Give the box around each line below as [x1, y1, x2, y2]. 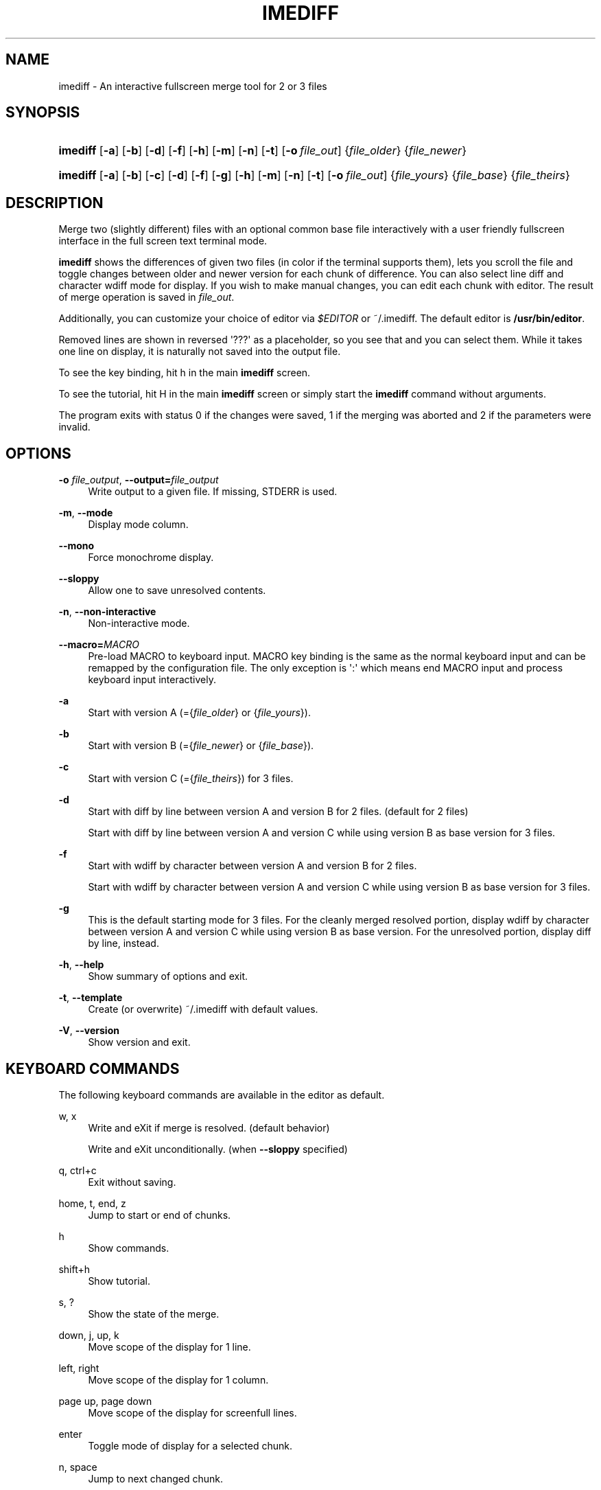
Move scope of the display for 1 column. [88, 1373, 269, 1386]
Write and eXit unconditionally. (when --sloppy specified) [88, 1143, 348, 1155]
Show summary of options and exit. [88, 970, 248, 983]
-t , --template [58, 992, 123, 1004]
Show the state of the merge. [88, 1307, 220, 1320]
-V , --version [58, 1024, 119, 1037]
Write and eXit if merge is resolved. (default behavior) [88, 1121, 330, 1134]
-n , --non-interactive [58, 606, 156, 618]
